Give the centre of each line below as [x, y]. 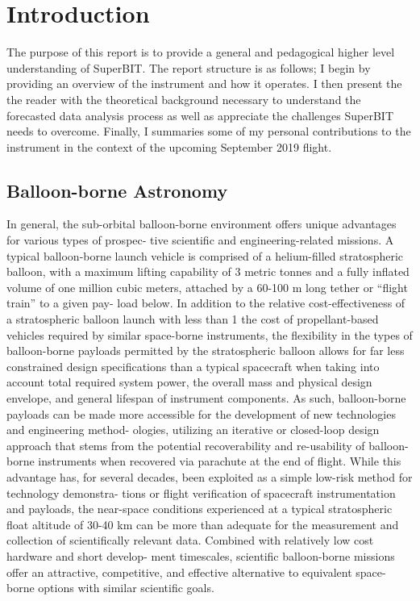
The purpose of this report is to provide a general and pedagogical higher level [201, 52]
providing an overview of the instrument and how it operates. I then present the [204, 83]
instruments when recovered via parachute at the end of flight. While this [220, 461]
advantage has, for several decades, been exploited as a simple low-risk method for [210, 476]
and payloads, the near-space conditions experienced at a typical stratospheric [200, 509]
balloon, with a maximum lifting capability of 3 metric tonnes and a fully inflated [208, 271]
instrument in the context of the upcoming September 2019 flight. [169, 146]
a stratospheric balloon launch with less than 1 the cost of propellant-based [193, 319]
